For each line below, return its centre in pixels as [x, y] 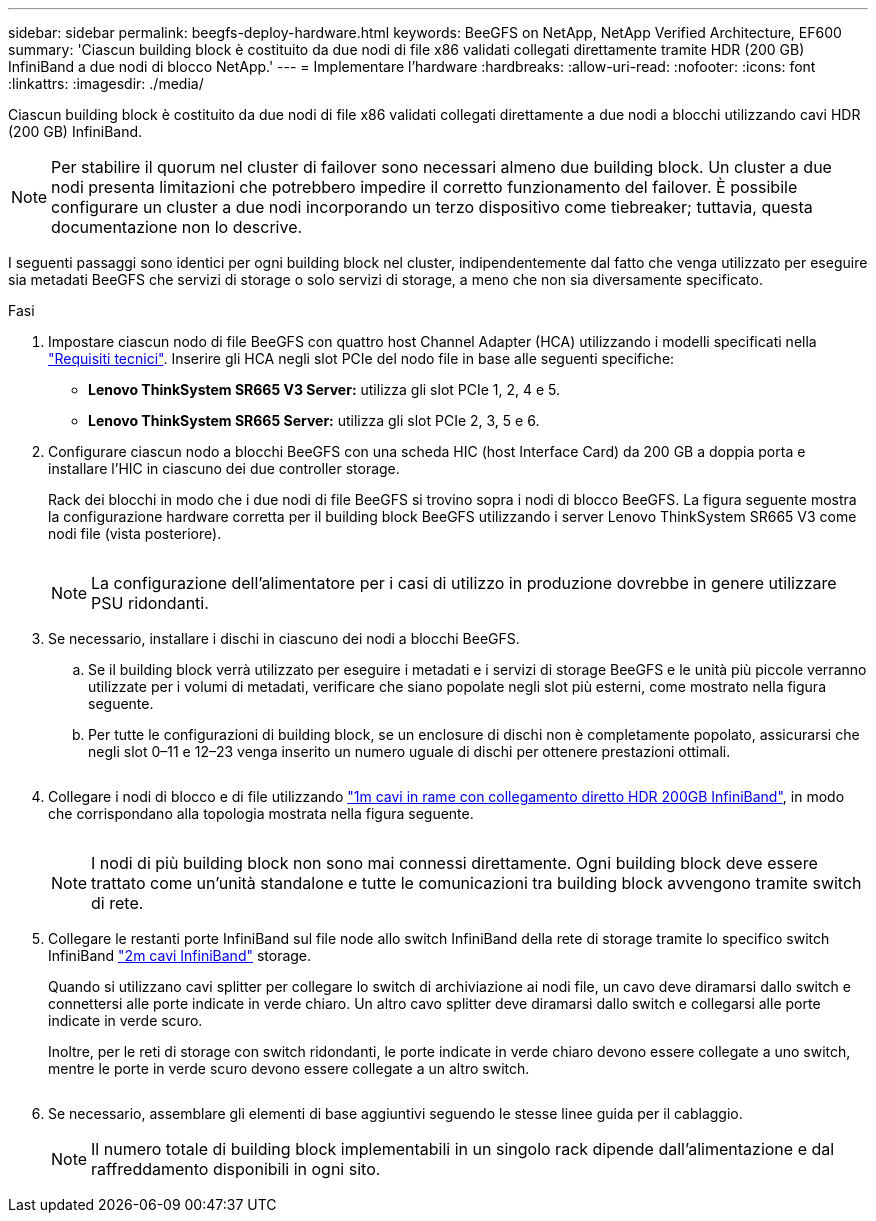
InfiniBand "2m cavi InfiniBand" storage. [180, 955]
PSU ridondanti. [150, 603]
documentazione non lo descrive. [177, 227]
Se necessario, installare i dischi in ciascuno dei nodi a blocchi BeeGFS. [284, 638]
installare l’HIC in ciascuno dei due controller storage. [224, 468]
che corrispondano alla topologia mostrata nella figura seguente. [261, 813]
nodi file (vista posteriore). [135, 533]
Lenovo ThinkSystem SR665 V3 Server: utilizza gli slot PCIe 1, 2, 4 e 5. [324, 389]
